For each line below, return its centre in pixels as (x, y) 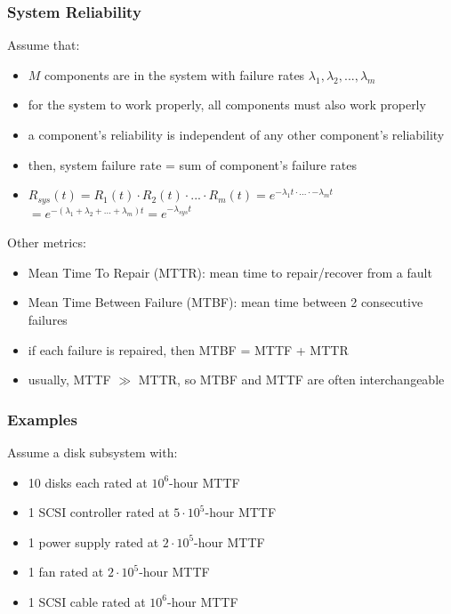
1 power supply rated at (93, 541)
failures (48, 320)
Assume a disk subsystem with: (93, 452)
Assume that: (44, 45)
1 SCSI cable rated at (87, 601)
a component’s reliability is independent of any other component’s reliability (236, 134)
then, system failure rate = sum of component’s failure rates (192, 164)
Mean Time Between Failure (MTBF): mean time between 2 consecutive (225, 302)
